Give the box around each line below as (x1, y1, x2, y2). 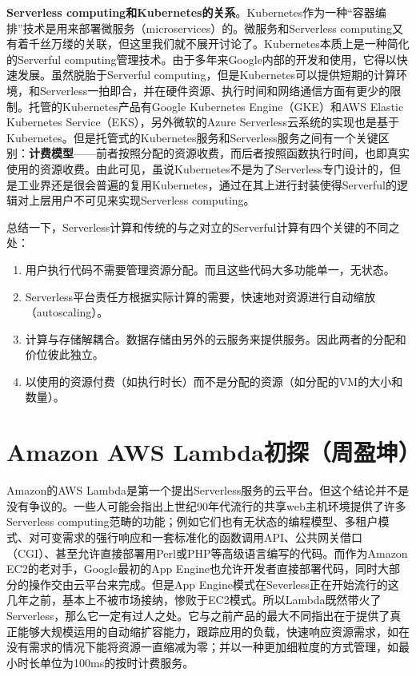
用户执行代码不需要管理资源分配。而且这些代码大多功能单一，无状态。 (25, 260, 395, 277)
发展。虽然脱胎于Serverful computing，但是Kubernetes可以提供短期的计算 (17, 66, 397, 83)
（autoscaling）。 (25, 304, 109, 320)
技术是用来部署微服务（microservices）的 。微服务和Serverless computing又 (22, 19, 403, 36)
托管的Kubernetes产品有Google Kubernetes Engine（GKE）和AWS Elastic (28, 97, 404, 114)
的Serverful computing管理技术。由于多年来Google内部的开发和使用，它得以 (6, 50, 397, 67)
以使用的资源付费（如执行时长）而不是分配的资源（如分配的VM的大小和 (25, 372, 403, 389)
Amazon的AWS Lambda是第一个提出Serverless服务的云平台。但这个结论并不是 (6, 482, 410, 499)
